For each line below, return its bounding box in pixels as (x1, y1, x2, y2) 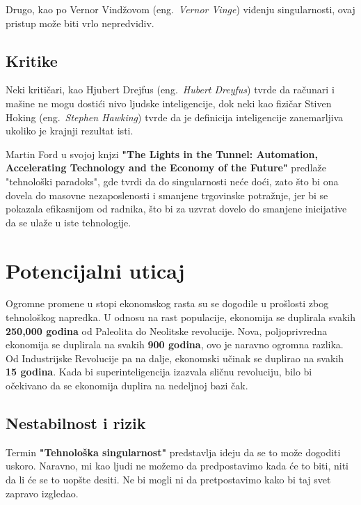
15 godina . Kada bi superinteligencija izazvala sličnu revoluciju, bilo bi (6, 364, 312, 379)
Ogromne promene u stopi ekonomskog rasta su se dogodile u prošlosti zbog (6, 296, 329, 311)
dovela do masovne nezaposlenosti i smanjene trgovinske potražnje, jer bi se (6, 187, 328, 202)
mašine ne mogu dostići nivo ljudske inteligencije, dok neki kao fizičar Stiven (6, 95, 332, 110)
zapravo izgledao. (6, 485, 79, 500)
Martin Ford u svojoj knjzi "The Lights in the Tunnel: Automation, (6, 146, 319, 161)
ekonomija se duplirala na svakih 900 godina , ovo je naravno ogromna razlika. (6, 337, 344, 352)
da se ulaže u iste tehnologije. (6, 215, 131, 229)
